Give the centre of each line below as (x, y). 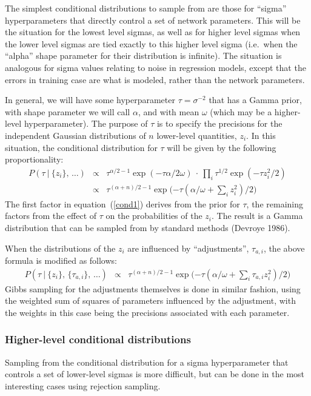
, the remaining (275, 203)
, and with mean (169, 111)
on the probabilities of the (154, 216)
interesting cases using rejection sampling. (83, 385)
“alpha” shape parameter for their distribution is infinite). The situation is (143, 55)
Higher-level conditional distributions (98, 339)
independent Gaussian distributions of (75, 135)
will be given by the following (222, 147)
